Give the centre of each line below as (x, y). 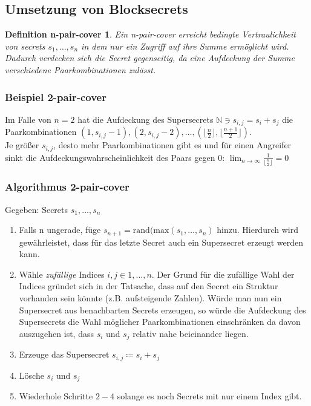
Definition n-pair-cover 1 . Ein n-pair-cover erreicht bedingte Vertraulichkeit (150, 34)
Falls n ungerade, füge (60, 230)
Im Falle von (28, 119)
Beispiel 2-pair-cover (56, 97)
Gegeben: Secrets (37, 209)
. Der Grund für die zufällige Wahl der (223, 274)
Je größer (22, 145)
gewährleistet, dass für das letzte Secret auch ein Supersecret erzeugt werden (161, 242)
